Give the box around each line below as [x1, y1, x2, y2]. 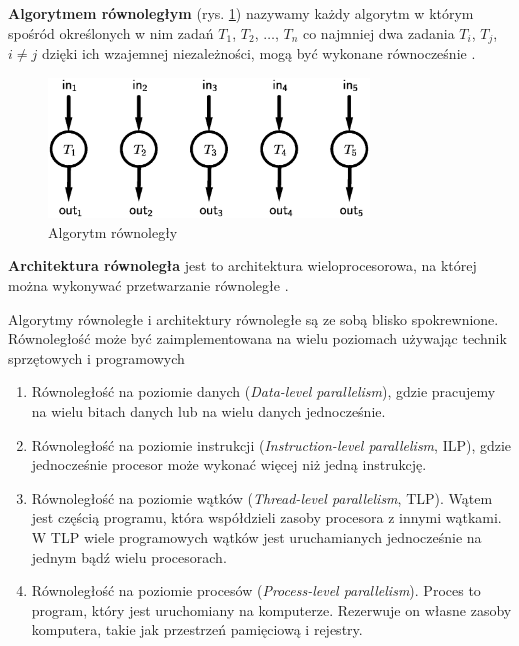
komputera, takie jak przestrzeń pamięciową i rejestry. [31, 619, 363, 640]
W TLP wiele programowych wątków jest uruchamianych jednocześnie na [31, 526, 482, 547]
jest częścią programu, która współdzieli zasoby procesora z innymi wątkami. [31, 507, 502, 528]
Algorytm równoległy [48, 221, 178, 242]
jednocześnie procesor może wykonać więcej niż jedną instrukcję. [31, 454, 427, 475]
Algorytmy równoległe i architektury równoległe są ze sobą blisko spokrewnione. [8, 308, 499, 329]
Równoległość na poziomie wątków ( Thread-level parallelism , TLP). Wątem [31, 487, 493, 508]
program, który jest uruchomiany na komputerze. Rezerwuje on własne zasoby [31, 599, 512, 620]
